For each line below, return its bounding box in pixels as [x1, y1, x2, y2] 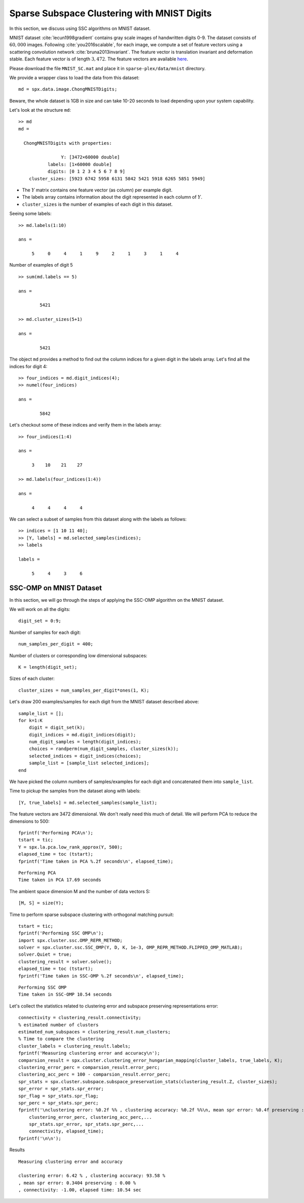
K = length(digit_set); [18, 664, 78, 670]
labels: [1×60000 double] [47, 161, 112, 167]
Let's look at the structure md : [9, 107, 71, 113]
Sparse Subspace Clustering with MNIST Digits [9, 8, 212, 19]
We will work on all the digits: [9, 606, 70, 612]
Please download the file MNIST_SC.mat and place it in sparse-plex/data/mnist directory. [9, 65, 206, 71]
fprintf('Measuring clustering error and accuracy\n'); [18, 1050, 160, 1056]
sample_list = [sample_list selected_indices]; [28, 760, 149, 766]
